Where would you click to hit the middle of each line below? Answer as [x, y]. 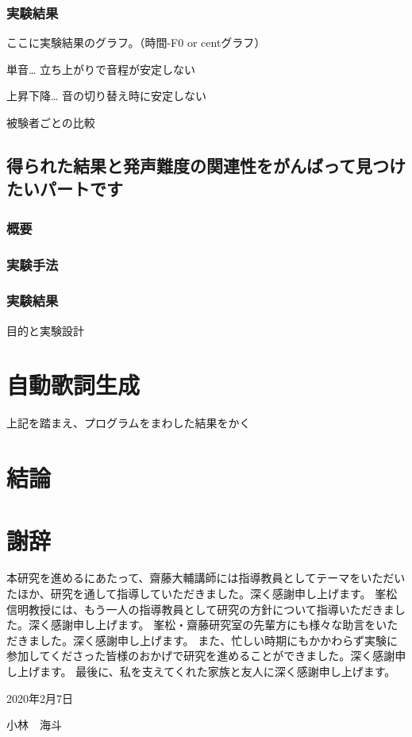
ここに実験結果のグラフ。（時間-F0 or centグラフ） [136, 42]
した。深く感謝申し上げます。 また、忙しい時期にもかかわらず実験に [218, 640]
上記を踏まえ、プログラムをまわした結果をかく [129, 423]
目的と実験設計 [45, 330]
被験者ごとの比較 [51, 122]
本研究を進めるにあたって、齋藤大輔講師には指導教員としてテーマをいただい [206, 578]
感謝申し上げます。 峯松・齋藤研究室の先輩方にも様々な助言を [213, 625]
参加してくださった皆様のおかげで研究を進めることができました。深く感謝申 [206, 656]
